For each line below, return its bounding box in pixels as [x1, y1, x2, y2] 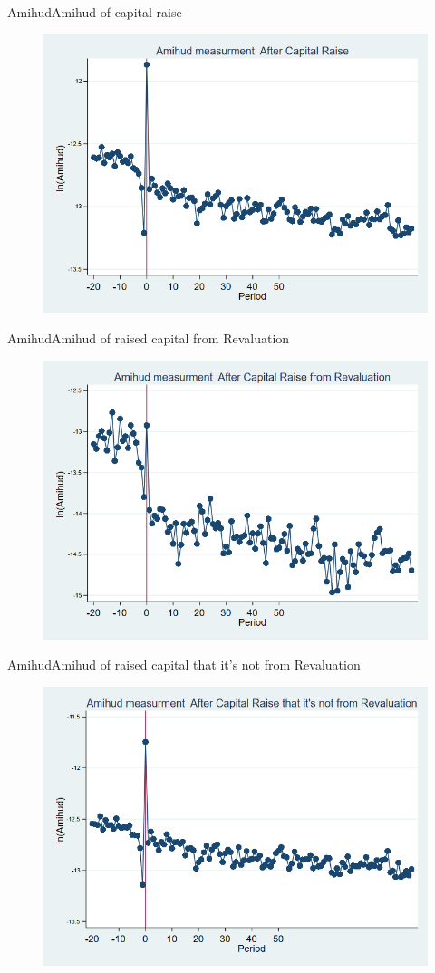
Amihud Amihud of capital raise [7, 3, 182, 21]
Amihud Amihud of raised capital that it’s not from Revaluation [7, 655, 361, 674]
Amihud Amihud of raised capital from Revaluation [7, 329, 290, 348]
